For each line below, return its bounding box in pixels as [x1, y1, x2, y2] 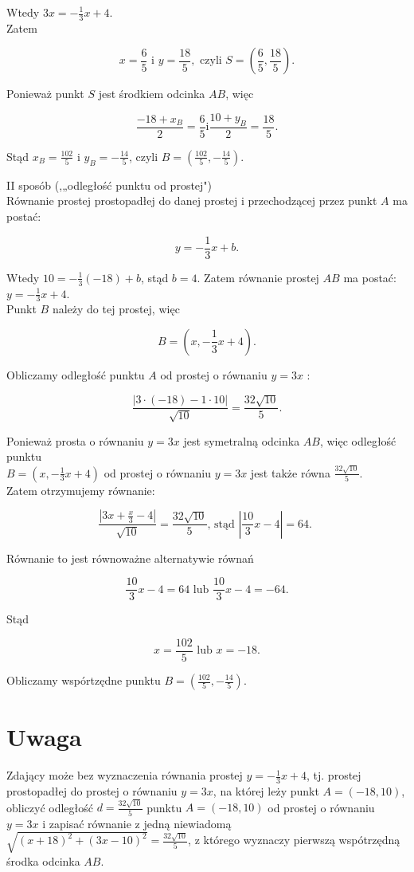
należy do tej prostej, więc [52, 300, 180, 317]
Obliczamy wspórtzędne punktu [6, 672, 161, 688]
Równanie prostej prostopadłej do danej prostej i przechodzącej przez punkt [6, 192, 377, 209]
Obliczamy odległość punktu [6, 366, 145, 383]
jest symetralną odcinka [183, 432, 300, 449]
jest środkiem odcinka [98, 85, 205, 102]
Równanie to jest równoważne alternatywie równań [6, 549, 254, 566]
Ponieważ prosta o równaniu [6, 432, 144, 449]
